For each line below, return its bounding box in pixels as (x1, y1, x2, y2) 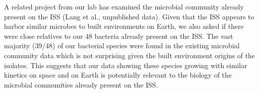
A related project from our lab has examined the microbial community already (4, 1, 244, 11)
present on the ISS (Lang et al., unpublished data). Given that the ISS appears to (4, 11, 255, 21)
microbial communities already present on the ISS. (4, 79, 158, 90)
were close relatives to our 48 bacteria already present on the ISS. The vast (4, 30, 233, 41)
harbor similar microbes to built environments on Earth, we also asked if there (4, 21, 244, 31)
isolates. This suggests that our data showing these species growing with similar (4, 60, 248, 70)
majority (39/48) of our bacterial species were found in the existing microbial (4, 40, 240, 51)
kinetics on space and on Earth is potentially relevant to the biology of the (4, 70, 232, 80)
